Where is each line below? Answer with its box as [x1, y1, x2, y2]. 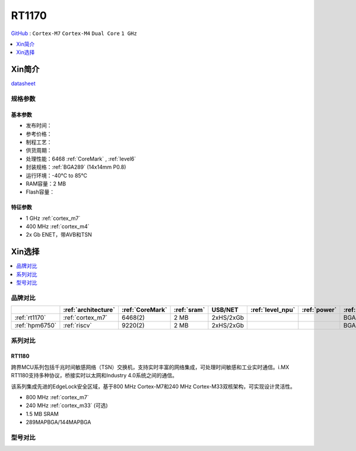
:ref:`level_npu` [250, 306, 295, 314]
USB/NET [211, 306, 239, 314]
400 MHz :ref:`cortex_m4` [26, 223, 90, 230]
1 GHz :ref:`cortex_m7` [26, 215, 81, 222]
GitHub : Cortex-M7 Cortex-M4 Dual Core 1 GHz [11, 30, 138, 37]
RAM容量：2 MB [26, 180, 66, 187]
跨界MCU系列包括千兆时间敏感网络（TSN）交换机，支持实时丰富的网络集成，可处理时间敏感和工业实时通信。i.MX [11, 363, 290, 371]
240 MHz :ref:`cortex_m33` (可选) [26, 402, 108, 409]
